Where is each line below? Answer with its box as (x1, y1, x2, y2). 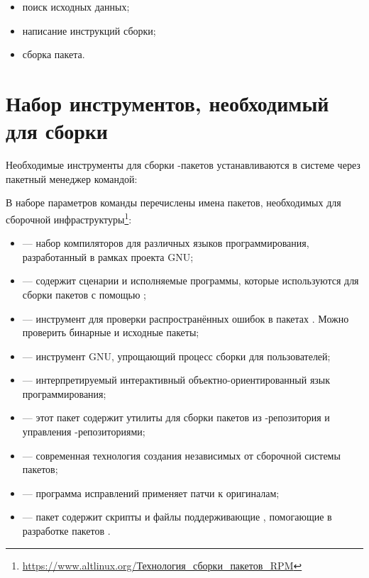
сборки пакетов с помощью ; (22, 287, 146, 301)
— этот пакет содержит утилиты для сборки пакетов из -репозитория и (22, 410, 330, 425)
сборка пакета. (22, 47, 85, 62)
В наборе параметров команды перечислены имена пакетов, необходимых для (6, 195, 341, 210)
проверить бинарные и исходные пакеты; (22, 325, 199, 340)
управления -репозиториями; (22, 424, 145, 439)
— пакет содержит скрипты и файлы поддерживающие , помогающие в (22, 509, 332, 524)
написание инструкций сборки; (22, 23, 156, 38)
